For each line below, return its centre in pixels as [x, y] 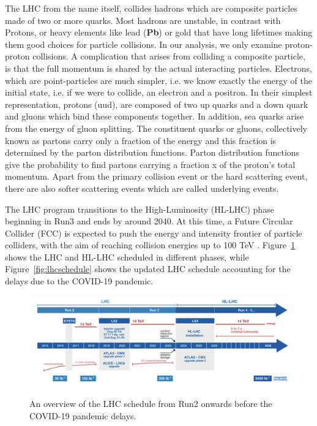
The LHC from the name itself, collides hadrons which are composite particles [151, 8]
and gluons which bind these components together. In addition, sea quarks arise [155, 116]
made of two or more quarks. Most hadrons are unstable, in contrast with [143, 20]
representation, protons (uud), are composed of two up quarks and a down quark [157, 104]
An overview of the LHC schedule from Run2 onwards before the [151, 404]
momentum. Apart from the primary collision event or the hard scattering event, [156, 176]
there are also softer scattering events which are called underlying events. [142, 188]
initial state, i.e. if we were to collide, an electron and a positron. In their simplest [159, 92]
